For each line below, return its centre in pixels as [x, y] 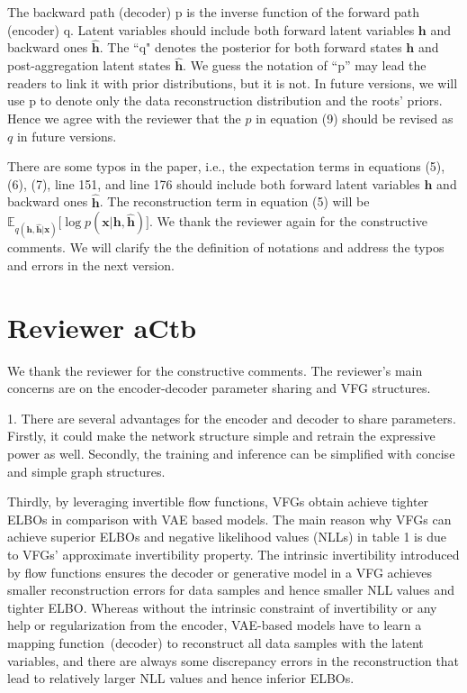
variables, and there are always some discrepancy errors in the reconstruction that [233, 660]
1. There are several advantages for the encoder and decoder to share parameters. [232, 418]
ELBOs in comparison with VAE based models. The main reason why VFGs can [229, 519]
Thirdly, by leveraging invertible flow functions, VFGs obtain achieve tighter [218, 502]
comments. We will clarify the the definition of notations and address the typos [226, 247]
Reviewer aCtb [102, 327]
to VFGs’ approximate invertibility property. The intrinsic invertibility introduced [233, 555]
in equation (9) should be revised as [355, 118]
